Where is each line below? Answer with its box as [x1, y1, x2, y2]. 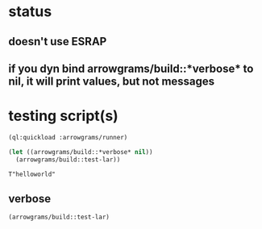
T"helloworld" [8, 170, 56, 178]
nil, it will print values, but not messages [8, 74, 215, 88]
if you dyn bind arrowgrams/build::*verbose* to [8, 61, 254, 75]
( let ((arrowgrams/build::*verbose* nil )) [8, 148, 153, 156]
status [8, 2, 52, 21]
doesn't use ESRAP [8, 35, 107, 48]
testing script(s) [8, 107, 119, 125]
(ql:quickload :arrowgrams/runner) [8, 133, 128, 141]
